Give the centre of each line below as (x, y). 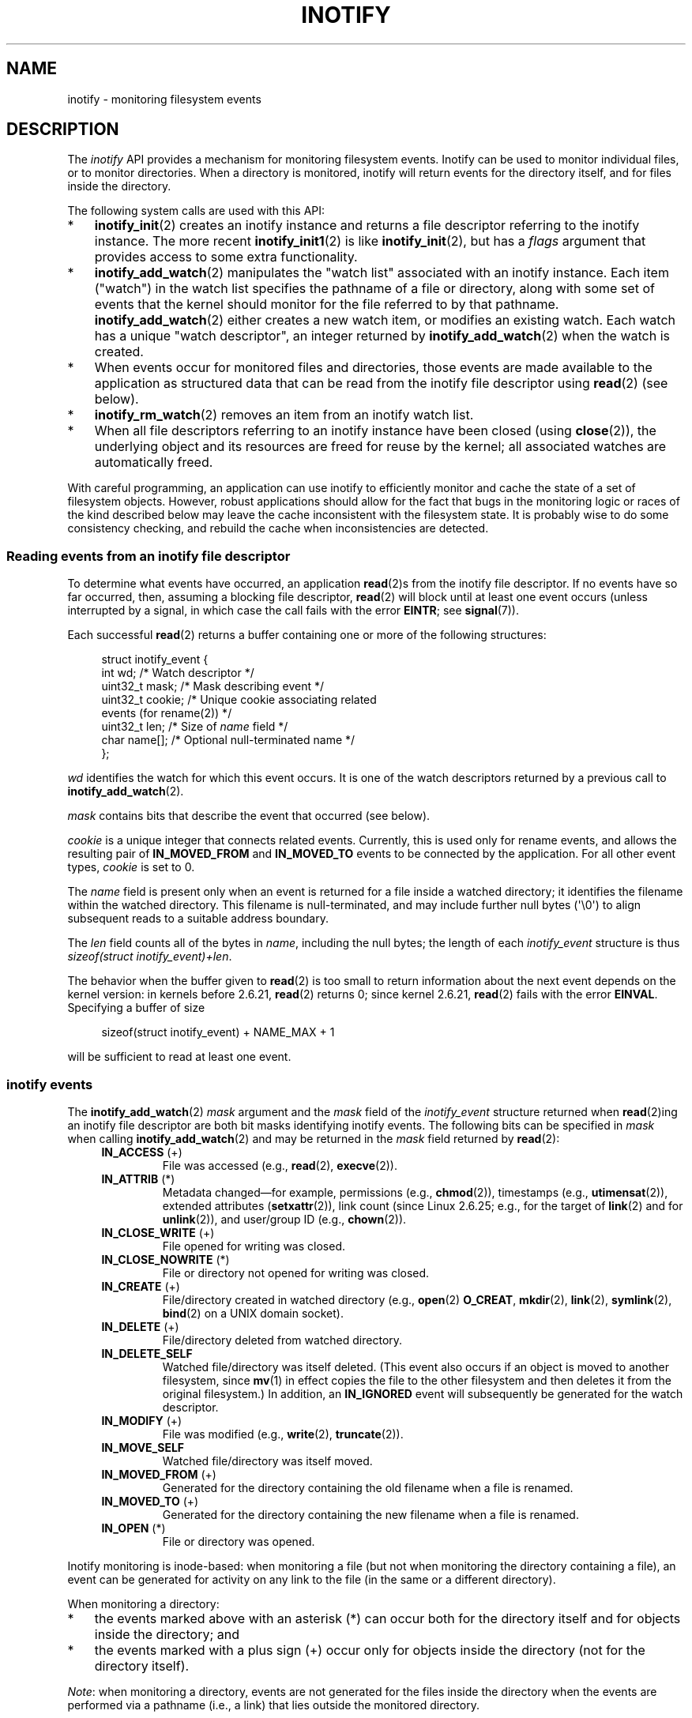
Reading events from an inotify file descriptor (149, 556)
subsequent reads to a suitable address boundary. (198, 919)
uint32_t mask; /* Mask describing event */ (213, 686)
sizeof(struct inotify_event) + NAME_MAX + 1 (218, 1032)
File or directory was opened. (239, 1541)
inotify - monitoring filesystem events (164, 99)
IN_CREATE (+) (141, 1286)
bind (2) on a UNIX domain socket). (253, 1313)
